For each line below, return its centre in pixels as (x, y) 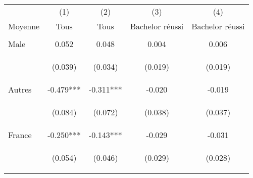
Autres (20, 89)
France (20, 135)
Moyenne (24, 26)
